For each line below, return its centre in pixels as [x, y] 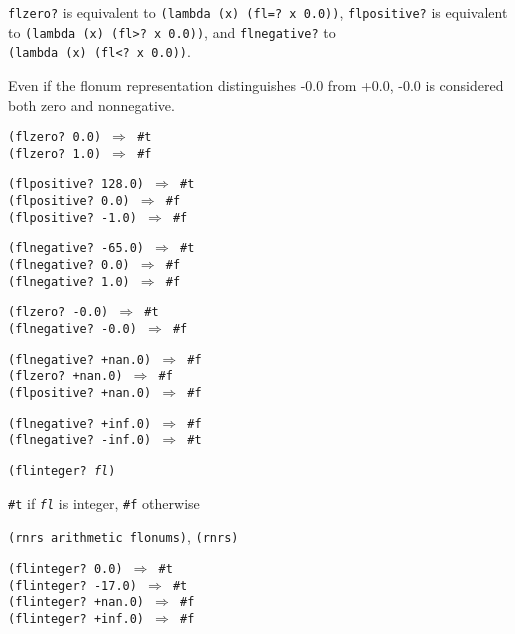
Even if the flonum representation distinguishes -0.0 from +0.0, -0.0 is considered [256, 84]
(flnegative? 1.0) [69, 281]
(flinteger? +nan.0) [76, 602]
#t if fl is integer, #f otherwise [104, 502]
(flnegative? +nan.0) [80, 359]
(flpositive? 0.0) [69, 201]
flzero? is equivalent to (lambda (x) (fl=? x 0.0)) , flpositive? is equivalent [258, 12]
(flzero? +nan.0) [65, 376]
